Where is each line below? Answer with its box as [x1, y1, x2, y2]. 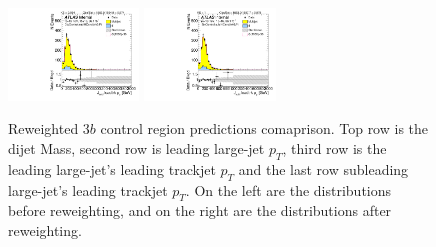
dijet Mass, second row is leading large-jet [8, 138, 265, 159]
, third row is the [282, 138, 387, 159]
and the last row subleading [238, 158, 409, 179]
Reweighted [8, 118, 79, 139]
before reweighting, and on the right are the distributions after [8, 200, 392, 221]
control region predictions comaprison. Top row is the [100, 118, 429, 139]
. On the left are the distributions [185, 179, 392, 200]
